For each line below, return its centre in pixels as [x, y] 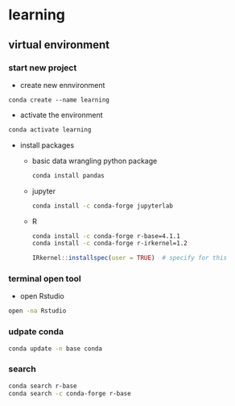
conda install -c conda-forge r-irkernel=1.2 [109, 244]
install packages [47, 145]
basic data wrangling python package [95, 161]
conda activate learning [50, 130]
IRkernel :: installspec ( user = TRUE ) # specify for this [130, 258]
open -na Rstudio [37, 311]
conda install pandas [68, 175]
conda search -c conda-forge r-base [70, 393]
